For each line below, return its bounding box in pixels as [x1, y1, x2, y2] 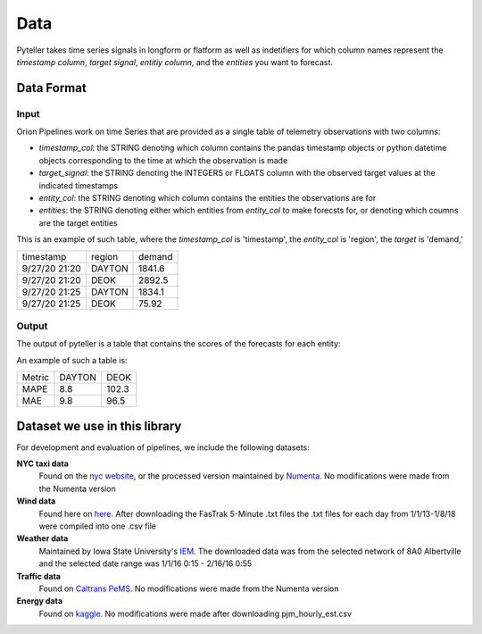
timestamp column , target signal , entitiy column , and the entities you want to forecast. [16, 56, 334, 67]
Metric [21, 371, 49, 384]
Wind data [16, 496, 56, 506]
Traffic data [16, 571, 62, 581]
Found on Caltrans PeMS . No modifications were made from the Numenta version [38, 583, 339, 594]
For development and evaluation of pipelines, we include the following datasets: [16, 442, 310, 453]
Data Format [16, 80, 87, 96]
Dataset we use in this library [16, 418, 182, 433]
